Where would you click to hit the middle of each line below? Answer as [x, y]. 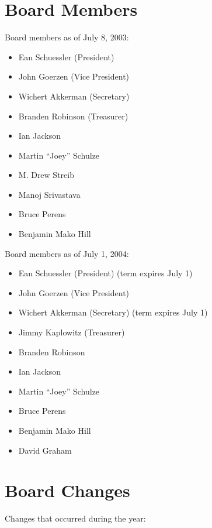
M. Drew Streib [46, 175]
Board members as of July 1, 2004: [67, 253]
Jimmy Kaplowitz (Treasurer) [72, 332]
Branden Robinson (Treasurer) [73, 116]
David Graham [45, 450]
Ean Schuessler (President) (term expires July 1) [105, 273]
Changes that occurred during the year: [75, 518]
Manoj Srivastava [49, 194]
